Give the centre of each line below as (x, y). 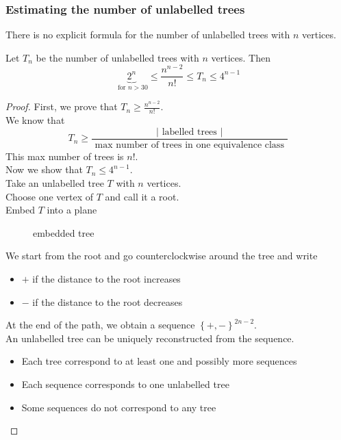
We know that (35, 120)
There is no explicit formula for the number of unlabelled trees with (148, 35)
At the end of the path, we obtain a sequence (100, 325)
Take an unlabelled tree (55, 183)
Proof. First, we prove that (62, 106)
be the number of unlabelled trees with (117, 57)
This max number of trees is (65, 156)
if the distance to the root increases (106, 279)
